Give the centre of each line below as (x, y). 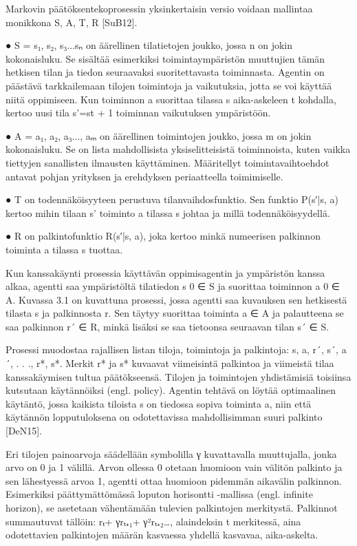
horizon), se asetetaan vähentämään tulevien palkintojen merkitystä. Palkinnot (172, 507)
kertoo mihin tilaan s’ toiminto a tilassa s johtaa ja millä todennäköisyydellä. (168, 212)
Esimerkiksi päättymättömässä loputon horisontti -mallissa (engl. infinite (159, 494)
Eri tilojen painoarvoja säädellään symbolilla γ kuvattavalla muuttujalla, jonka (171, 453)
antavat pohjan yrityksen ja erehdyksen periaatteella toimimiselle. (144, 176)
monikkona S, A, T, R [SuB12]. (72, 22)
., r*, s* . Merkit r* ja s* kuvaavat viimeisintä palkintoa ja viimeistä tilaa (181, 363)
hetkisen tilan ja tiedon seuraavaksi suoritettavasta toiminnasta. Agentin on (165, 72)
